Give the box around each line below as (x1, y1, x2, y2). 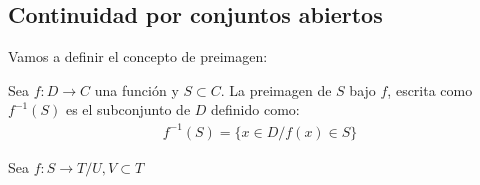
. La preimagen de (220, 79, 332, 100)
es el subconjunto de (65, 99, 191, 120)
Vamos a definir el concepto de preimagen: (8, 46, 268, 67)
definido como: (211, 99, 300, 120)
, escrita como (387, 79, 473, 100)
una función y (94, 79, 179, 100)
